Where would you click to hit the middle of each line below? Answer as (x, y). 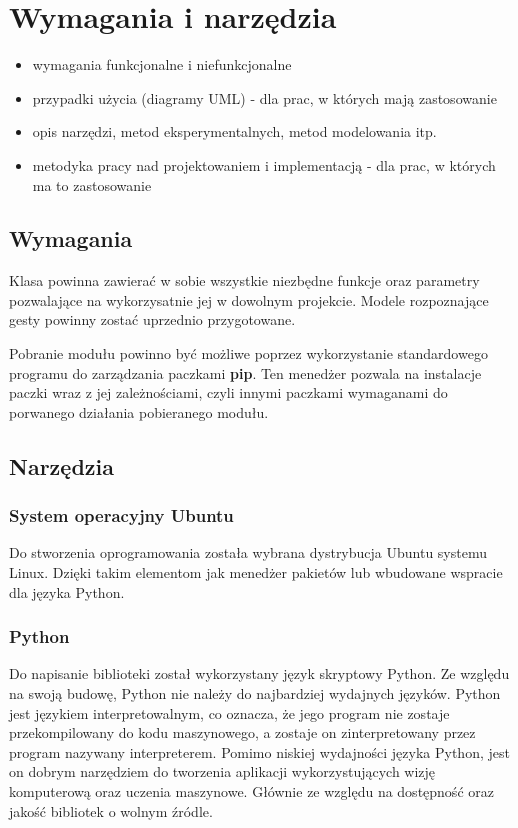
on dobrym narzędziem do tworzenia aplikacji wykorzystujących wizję (222, 771)
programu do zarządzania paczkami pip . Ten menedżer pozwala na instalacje (245, 372)
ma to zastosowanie (92, 184)
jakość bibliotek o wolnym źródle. (111, 810)
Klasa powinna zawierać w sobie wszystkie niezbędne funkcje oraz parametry (244, 280)
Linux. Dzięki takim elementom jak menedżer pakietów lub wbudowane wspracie (256, 572)
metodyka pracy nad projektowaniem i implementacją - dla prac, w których (264, 164)
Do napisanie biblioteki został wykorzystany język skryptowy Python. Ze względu (259, 673)
